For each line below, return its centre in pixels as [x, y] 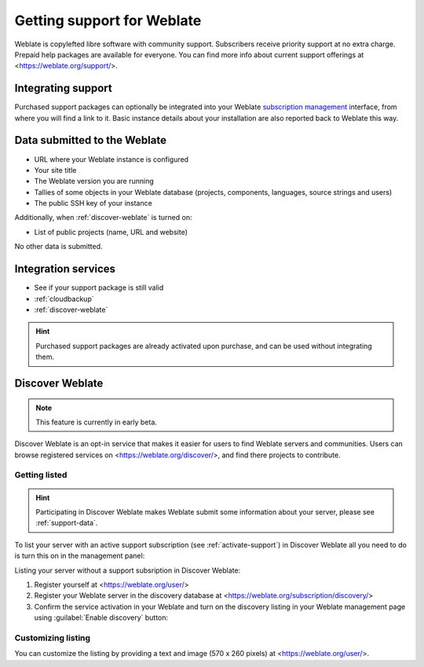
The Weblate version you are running [94, 181]
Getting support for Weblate [108, 20]
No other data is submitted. [58, 247]
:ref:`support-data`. [67, 523]
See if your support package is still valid [99, 288]
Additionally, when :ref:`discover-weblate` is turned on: [103, 218]
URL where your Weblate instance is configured [111, 159]
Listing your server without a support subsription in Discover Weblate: [128, 570]
